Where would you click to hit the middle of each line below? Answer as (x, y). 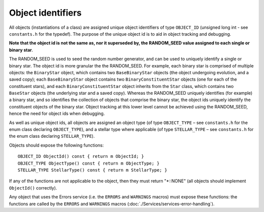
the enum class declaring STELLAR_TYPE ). (52, 136)
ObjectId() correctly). (33, 188)
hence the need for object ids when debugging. (57, 114)
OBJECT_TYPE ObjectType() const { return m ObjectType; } (89, 163)
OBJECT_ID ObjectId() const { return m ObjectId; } (81, 157)
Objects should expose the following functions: (56, 145)
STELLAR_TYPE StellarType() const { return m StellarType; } (92, 170)
